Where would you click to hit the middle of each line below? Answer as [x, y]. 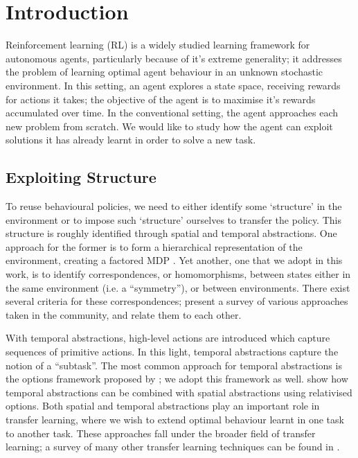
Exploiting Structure [81, 177]
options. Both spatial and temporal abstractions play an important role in [163, 406]
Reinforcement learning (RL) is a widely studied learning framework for [158, 45]
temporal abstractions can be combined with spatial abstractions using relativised [179, 392]
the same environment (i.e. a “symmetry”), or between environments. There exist [178, 287]
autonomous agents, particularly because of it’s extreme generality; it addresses [174, 58]
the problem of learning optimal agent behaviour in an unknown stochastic [164, 72]
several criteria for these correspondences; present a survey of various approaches [177, 301]
